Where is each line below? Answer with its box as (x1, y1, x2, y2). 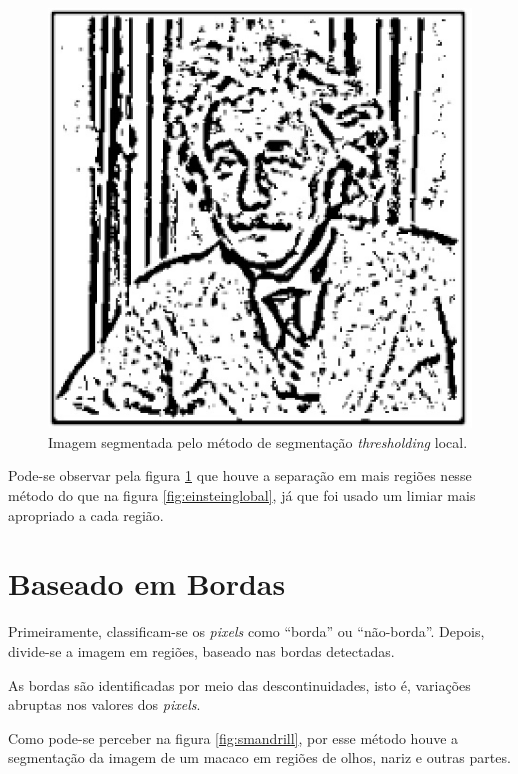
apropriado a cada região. (8, 504, 164, 525)
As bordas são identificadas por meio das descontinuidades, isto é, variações (8, 674, 471, 695)
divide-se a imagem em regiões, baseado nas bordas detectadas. (8, 640, 395, 661)
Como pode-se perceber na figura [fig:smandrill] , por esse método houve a (8, 727, 459, 748)
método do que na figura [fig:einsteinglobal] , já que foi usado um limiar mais (8, 485, 476, 505)
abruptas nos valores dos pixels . (8, 694, 201, 715)
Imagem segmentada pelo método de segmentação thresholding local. (48, 431, 468, 452)
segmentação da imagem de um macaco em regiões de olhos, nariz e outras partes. (8, 747, 511, 768)
